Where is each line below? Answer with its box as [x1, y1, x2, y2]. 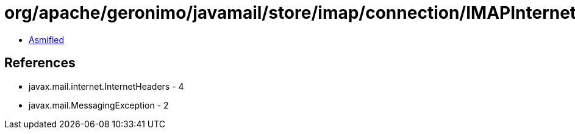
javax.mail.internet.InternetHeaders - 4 [29, 81, 184, 92]
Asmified [29, 34, 65, 45]
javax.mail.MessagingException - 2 [29, 99, 169, 110]
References [4, 55, 76, 71]
